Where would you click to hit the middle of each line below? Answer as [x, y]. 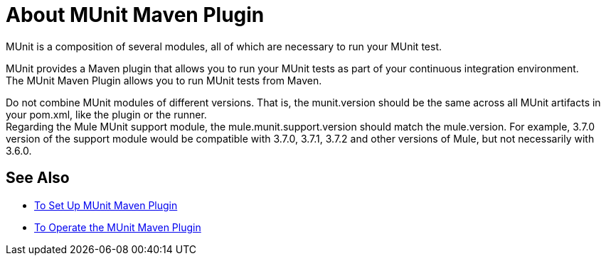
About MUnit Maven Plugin [135, 15]
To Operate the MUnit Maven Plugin [118, 227]
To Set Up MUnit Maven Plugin [106, 205]
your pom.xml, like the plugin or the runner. [106, 114]
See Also [38, 178]
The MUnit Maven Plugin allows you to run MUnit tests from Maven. [164, 80]
